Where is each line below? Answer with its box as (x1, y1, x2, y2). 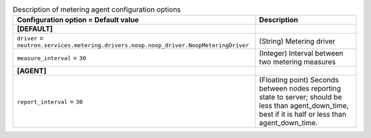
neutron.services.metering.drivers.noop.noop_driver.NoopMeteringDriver (16, 42, 249, 49)
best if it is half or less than (258, 110, 347, 119)
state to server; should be (258, 93, 343, 102)
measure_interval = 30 (16, 53, 87, 62)
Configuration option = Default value (16, 15, 139, 25)
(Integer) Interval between (258, 49, 344, 58)
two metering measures (258, 57, 336, 67)
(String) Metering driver (258, 36, 336, 46)
